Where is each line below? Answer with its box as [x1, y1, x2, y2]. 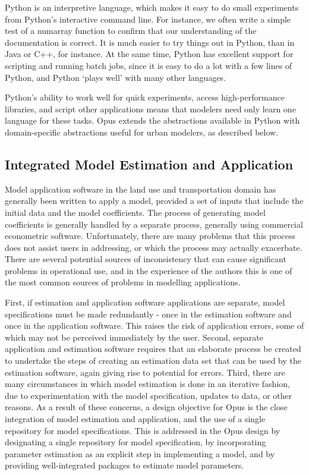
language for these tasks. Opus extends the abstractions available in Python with [5, 114, 300, 127]
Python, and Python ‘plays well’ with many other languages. [5, 71, 226, 83]
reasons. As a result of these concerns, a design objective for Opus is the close [5, 401, 288, 413]
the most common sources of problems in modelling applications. [5, 276, 241, 288]
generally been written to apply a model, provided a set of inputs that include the [5, 194, 304, 207]
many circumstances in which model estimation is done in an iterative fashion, [5, 378, 290, 390]
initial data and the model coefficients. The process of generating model [5, 206, 266, 218]
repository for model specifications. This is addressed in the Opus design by [5, 424, 280, 436]
